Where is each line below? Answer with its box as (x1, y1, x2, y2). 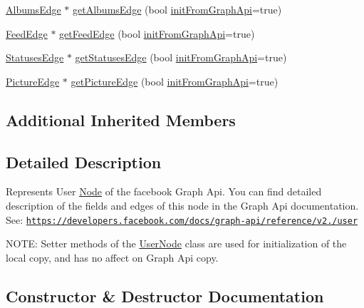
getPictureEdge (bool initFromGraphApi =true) (71, 73, 279, 88)
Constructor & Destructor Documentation (6, 284, 324, 307)
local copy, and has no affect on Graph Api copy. (6, 250, 219, 265)
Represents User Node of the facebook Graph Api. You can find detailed (6, 184, 322, 199)
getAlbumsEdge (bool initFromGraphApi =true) (73, 2, 282, 16)
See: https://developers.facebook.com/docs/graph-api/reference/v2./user (6, 212, 358, 227)
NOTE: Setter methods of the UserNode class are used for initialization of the (6, 236, 347, 251)
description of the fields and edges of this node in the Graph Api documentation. (6, 197, 359, 212)
